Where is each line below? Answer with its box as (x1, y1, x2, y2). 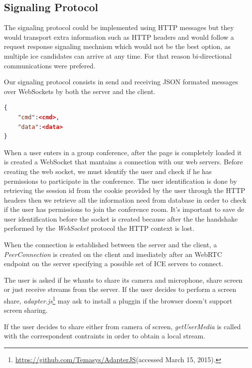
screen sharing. (4, 305, 48, 315)
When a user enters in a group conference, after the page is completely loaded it (4, 147, 242, 157)
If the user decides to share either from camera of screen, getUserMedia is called (4, 321, 241, 331)
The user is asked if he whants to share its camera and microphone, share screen (4, 274, 243, 285)
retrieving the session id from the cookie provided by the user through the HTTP (4, 185, 246, 195)
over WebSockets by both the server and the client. (4, 86, 156, 96)
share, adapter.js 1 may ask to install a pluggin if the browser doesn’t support (4, 294, 233, 305)
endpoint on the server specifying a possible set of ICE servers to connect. (4, 258, 223, 269)
